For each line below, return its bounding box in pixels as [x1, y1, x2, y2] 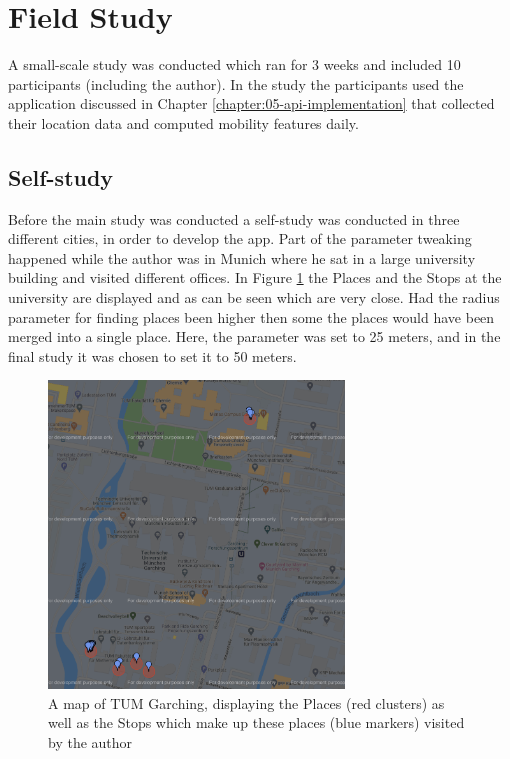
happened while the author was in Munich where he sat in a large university [8, 247, 476, 268]
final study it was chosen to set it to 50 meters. [8, 345, 297, 366]
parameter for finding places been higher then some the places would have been [8, 306, 495, 327]
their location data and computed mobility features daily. [8, 112, 359, 133]
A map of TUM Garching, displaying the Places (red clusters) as [48, 692, 445, 713]
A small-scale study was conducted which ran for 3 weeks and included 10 [8, 54, 461, 75]
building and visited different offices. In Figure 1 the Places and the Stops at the [8, 267, 502, 288]
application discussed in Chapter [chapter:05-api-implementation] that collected [8, 93, 495, 114]
